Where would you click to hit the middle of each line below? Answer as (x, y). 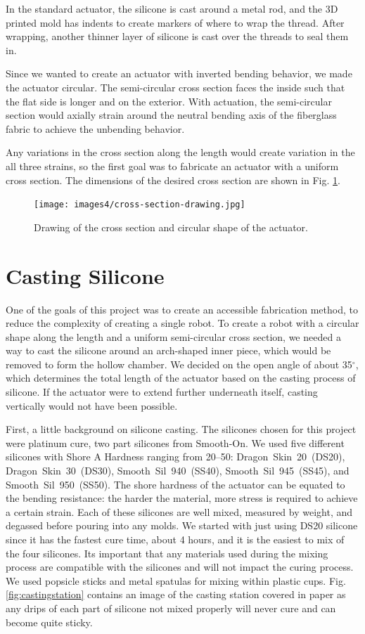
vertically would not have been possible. (92, 405)
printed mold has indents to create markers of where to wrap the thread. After (175, 22)
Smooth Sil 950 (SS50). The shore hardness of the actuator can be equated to (175, 484)
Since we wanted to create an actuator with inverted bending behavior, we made (179, 73)
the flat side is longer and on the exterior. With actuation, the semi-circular (169, 101)
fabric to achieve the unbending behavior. (95, 128)
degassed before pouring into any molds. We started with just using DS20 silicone (182, 525)
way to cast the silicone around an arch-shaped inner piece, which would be (168, 350)
